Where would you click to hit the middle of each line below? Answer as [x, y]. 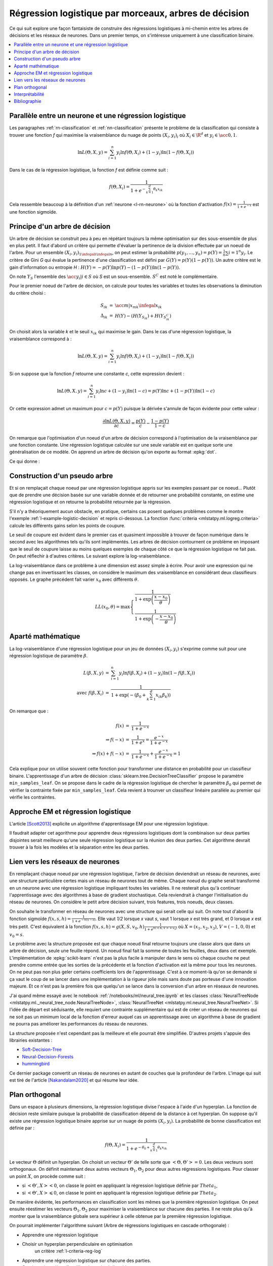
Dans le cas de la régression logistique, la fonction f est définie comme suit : [89, 170]
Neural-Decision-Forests [48, 1056]
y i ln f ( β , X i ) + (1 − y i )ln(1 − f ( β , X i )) [157, 674]
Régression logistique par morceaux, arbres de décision [129, 13]
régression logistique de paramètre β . [49, 655]
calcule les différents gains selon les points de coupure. [67, 525]
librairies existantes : [31, 1040]
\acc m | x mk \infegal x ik [138, 306]
